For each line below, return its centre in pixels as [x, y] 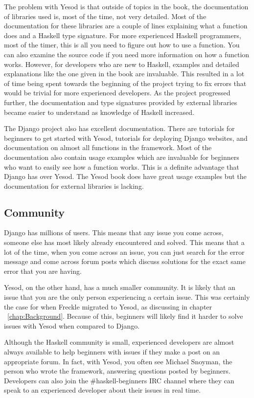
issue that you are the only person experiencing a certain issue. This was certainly [127, 297]
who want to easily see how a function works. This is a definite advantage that [122, 166]
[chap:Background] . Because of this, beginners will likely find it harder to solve [125, 316]
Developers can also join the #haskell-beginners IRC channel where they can [119, 380]
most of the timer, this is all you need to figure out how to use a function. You [122, 45]
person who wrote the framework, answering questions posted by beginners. [117, 371]
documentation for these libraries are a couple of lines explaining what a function [126, 26]
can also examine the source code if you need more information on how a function [127, 54]
